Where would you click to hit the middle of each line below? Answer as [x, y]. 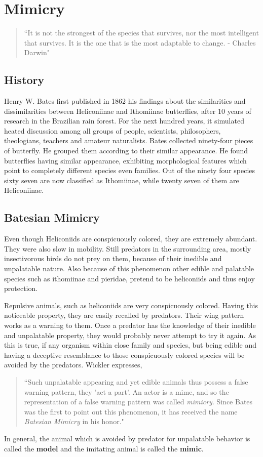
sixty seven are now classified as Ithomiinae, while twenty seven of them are [122, 180]
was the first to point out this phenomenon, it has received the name [131, 411]
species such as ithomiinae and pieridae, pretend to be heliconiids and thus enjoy [129, 278]
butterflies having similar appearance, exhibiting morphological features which [125, 160]
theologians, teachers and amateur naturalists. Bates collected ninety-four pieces [129, 140]
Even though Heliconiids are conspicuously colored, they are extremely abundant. [131, 239]
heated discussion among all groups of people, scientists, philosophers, [112, 130]
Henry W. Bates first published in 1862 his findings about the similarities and [125, 101]
